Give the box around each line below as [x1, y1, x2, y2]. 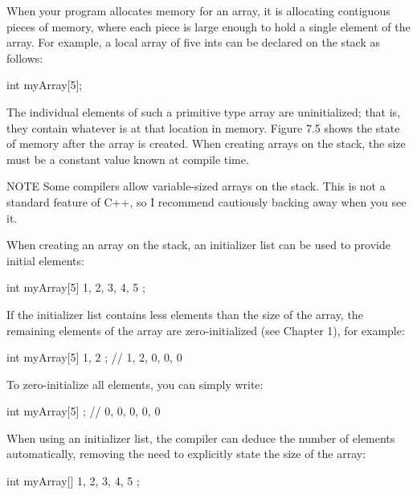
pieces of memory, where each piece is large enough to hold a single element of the [6, 18, 411, 35]
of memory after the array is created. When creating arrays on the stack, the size [6, 135, 406, 152]
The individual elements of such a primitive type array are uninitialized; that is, [6, 103, 401, 120]
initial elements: [6, 252, 84, 268]
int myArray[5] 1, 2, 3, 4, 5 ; [6, 279, 145, 296]
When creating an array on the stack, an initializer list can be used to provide [6, 236, 390, 253]
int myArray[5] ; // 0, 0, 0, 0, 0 [6, 403, 161, 419]
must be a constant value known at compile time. [6, 150, 249, 167]
